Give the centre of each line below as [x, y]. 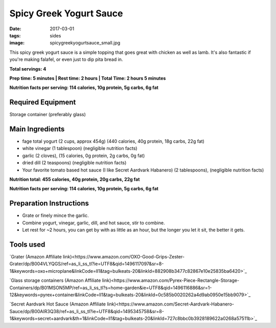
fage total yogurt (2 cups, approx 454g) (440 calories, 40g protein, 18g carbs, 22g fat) [113, 141]
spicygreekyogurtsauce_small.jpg [85, 43]
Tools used [27, 244]
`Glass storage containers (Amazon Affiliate [55, 280]
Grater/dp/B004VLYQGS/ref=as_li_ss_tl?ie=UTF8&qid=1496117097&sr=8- [87, 264]
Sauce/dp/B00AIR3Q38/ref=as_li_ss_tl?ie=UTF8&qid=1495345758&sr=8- [87, 311]
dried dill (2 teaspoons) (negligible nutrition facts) [74, 163]
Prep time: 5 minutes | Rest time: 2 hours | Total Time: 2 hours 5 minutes [88, 78]
